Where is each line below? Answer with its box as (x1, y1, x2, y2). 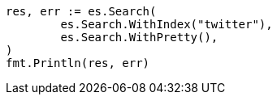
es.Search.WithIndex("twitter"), (60, 18, 273, 31)
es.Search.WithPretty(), (60, 31, 219, 44)
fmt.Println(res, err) (6, 57, 150, 69)
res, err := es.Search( (6, 5, 157, 18)
